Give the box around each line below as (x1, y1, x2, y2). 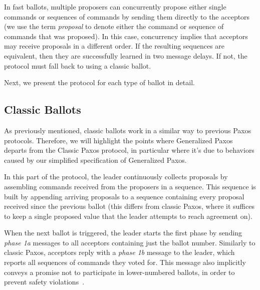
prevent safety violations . (4, 276, 85, 287)
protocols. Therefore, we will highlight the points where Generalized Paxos (4, 135, 233, 145)
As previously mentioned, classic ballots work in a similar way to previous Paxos (4, 125, 251, 135)
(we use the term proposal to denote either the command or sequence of (4, 21, 224, 32)
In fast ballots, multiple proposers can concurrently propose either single (4, 2, 226, 12)
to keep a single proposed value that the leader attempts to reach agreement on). (4, 210, 252, 221)
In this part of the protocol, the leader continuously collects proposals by (4, 171, 228, 182)
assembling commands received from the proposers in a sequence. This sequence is (4, 181, 256, 191)
